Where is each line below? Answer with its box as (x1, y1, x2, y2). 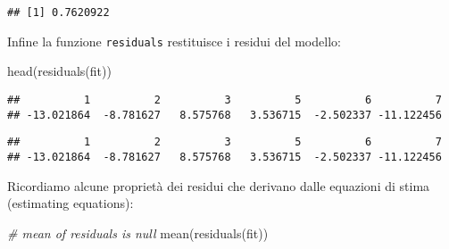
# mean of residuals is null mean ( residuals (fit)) (7, 223, 269, 242)
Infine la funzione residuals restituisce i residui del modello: (7, 31, 341, 50)
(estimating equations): (7, 194, 134, 212)
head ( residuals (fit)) (7, 62, 112, 80)
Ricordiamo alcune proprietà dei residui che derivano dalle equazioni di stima (7, 176, 430, 195)
